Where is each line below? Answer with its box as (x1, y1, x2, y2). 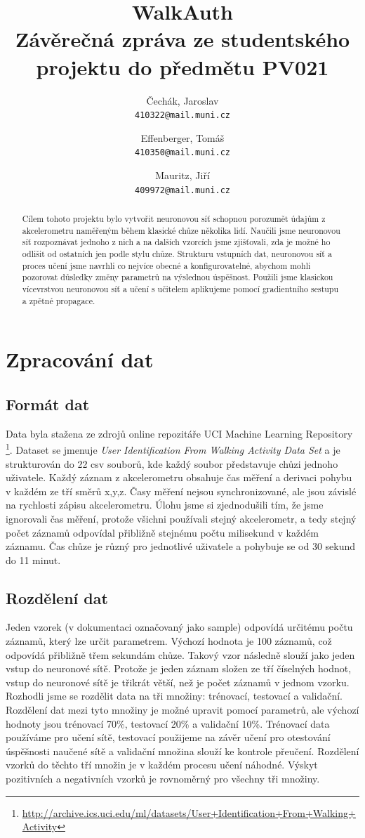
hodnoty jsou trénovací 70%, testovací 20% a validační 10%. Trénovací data (6, 716, 330, 731)
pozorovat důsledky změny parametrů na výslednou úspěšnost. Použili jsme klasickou (22, 271, 333, 283)
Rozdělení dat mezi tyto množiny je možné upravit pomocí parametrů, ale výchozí (6, 702, 359, 717)
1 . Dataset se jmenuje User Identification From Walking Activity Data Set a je (6, 440, 340, 457)
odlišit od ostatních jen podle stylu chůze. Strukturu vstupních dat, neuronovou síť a (22, 248, 332, 260)
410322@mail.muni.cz (134, 110, 231, 121)
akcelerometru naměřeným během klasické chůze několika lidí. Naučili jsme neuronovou (22, 224, 340, 236)
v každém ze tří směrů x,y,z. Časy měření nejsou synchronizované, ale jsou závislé (6, 483, 357, 498)
